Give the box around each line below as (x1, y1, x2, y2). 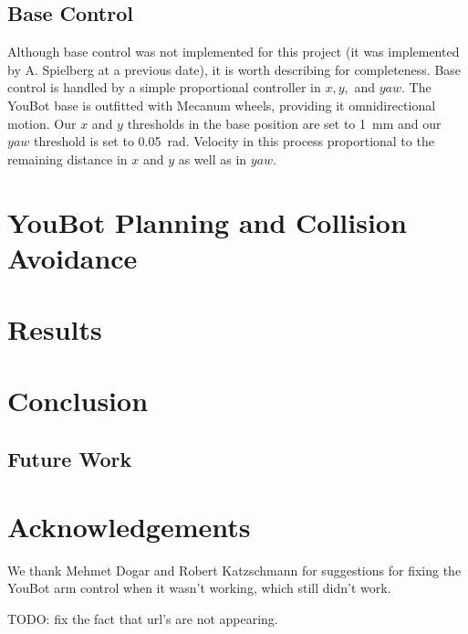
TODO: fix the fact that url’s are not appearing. (7, 608, 278, 628)
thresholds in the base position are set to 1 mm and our (127, 113, 442, 132)
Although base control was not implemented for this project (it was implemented (7, 42, 460, 61)
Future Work (7, 445, 132, 473)
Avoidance (7, 238, 138, 276)
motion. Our (7, 113, 77, 132)
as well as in (178, 149, 247, 168)
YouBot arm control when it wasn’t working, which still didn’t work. (7, 578, 391, 597)
